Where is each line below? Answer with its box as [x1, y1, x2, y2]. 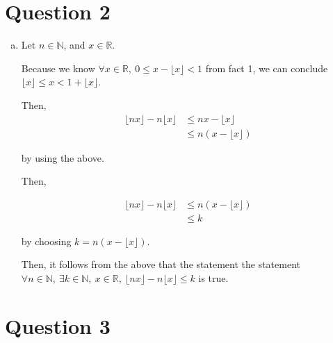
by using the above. [21, 150, 104, 165]
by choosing [21, 233, 72, 248]
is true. [198, 271, 229, 285]
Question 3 [5, 311, 111, 340]
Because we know [21, 60, 95, 75]
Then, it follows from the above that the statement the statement [21, 257, 300, 271]
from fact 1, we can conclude [205, 60, 328, 75]
